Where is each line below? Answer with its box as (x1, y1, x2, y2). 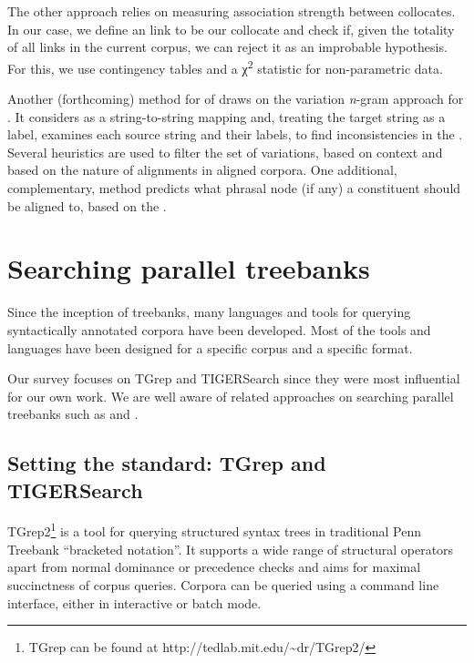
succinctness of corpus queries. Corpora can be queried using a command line (7, 575, 439, 594)
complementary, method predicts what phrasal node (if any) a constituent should (7, 178, 461, 197)
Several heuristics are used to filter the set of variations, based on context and (7, 142, 443, 161)
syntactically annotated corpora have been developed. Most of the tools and (7, 320, 431, 339)
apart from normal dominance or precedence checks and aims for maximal (7, 557, 421, 576)
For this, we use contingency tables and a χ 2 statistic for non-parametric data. (7, 56, 443, 77)
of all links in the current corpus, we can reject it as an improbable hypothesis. (7, 37, 448, 56)
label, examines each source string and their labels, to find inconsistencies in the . (7, 125, 463, 144)
